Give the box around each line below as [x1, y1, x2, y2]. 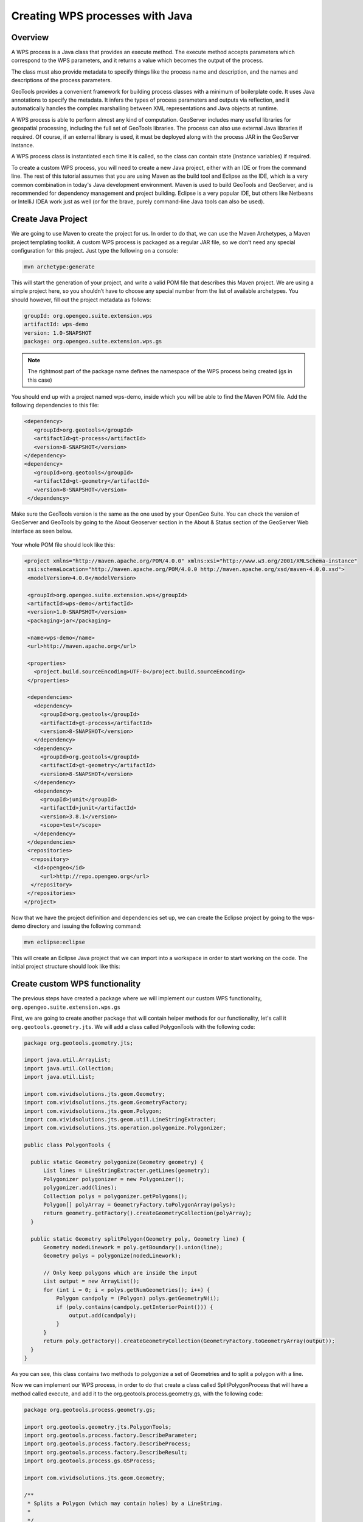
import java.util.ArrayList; [24, 1056, 111, 1064]
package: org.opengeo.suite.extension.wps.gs [24, 338, 162, 345]
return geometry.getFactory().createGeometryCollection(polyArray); [43, 1210, 252, 1217]
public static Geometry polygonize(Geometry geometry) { [30, 1159, 204, 1165]
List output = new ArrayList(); [43, 1278, 140, 1285]
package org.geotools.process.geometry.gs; [24, 1406, 156, 1413]
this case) [27, 376, 53, 384]
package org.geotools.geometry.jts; [24, 1039, 134, 1047]
